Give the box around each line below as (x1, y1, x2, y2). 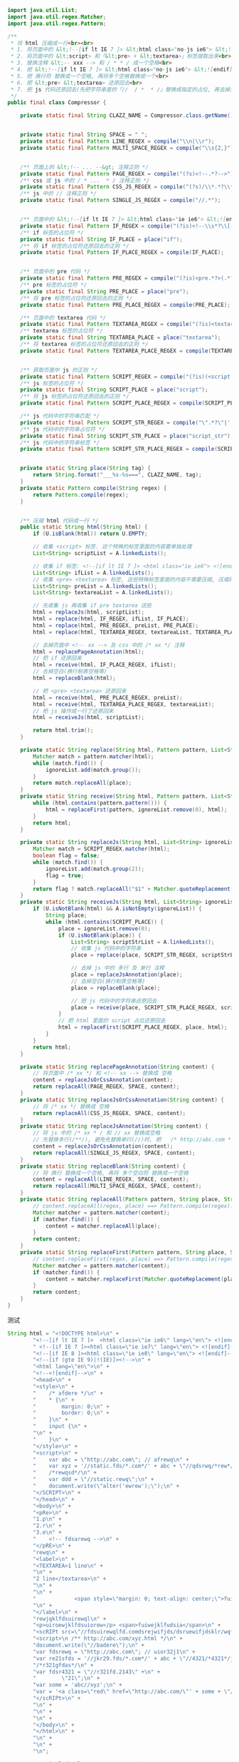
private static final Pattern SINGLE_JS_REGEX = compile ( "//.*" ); (20, 197, 221, 204)
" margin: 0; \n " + (33, 1402, 110, 1410)
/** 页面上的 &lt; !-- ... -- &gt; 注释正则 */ (20, 163, 149, 170)
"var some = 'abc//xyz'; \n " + (33, 1681, 122, 1689)
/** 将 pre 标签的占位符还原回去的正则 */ (20, 295, 133, 302)
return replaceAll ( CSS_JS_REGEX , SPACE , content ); (33, 1109, 186, 1116)
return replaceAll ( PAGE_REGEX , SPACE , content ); (33, 1083, 180, 1091)
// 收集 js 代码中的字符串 (70, 945, 142, 952)
